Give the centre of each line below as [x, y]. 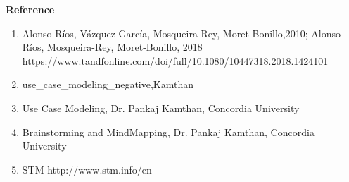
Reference [30, 9]
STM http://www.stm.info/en [87, 169]
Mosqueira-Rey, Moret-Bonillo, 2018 [125, 47]
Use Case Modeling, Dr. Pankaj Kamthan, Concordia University [161, 108]
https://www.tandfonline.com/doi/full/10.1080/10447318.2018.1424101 [175, 60]
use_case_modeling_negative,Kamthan [108, 84]
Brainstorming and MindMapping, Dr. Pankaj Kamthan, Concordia [168, 132]
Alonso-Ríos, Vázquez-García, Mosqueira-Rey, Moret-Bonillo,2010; [165, 33]
